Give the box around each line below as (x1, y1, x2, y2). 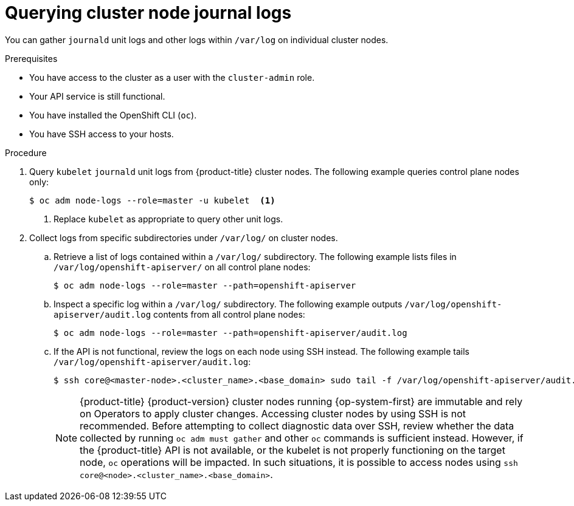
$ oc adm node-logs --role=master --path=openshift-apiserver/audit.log (54, 327, 407, 338)
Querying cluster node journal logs (5, 2, 292, 23)
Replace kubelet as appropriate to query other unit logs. (54, 213, 283, 224)
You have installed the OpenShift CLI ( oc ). (29, 109, 197, 120)
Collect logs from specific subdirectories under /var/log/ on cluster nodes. (29, 232, 338, 243)
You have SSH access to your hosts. (29, 128, 174, 139)
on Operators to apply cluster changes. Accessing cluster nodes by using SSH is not (80, 407, 466, 420)
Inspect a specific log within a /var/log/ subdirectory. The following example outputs (54, 298, 403, 309)
